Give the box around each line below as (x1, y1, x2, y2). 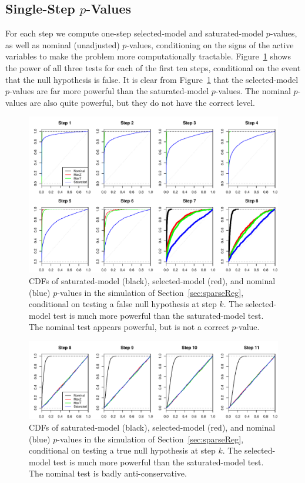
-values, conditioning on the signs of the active (126, 38, 294, 51)
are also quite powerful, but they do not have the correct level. (29, 96, 255, 108)
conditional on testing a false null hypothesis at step (29, 298, 217, 310)
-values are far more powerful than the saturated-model (9, 85, 209, 97)
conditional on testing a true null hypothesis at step (29, 444, 216, 457)
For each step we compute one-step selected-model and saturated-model (5, 27, 264, 39)
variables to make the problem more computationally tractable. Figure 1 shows (5, 50, 291, 62)
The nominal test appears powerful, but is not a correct (29, 321, 229, 333)
